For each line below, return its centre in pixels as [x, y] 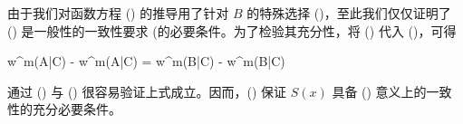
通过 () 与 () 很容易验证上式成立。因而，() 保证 [147, 91]
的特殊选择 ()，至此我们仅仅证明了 [349, 13]
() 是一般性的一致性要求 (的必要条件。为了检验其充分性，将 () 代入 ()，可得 [232, 30]
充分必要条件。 [77, 109]
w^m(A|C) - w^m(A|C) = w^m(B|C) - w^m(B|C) [146, 61]
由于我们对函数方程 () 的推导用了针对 [118, 13]
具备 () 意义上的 [379, 91]
